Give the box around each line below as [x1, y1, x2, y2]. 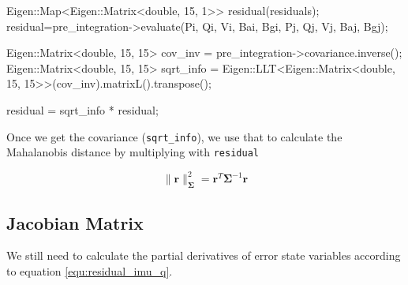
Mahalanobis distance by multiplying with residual [6, 144, 259, 160]
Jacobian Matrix [6, 210, 144, 234]
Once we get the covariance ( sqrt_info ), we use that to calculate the [6, 128, 342, 144]
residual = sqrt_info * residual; [6, 101, 159, 118]
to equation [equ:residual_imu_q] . [6, 262, 173, 279]
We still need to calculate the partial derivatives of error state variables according [6, 247, 401, 264]
